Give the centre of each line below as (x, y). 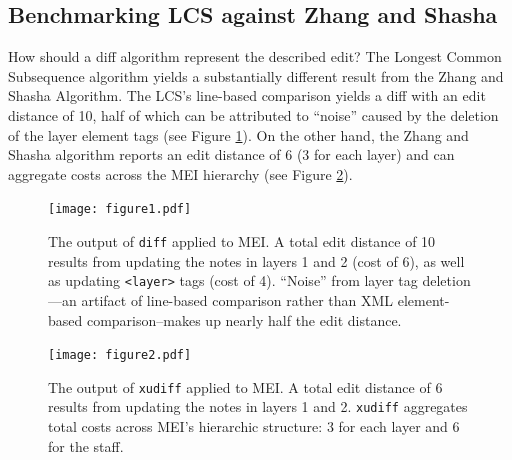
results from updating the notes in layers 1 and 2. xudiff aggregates (258, 406)
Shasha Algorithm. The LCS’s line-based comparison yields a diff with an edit (247, 95)
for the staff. (86, 445)
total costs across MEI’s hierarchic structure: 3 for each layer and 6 (254, 426)
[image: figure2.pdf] (120, 355)
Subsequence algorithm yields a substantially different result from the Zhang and (256, 75)
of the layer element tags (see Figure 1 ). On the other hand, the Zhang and (238, 134)
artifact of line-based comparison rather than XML (237, 299)
